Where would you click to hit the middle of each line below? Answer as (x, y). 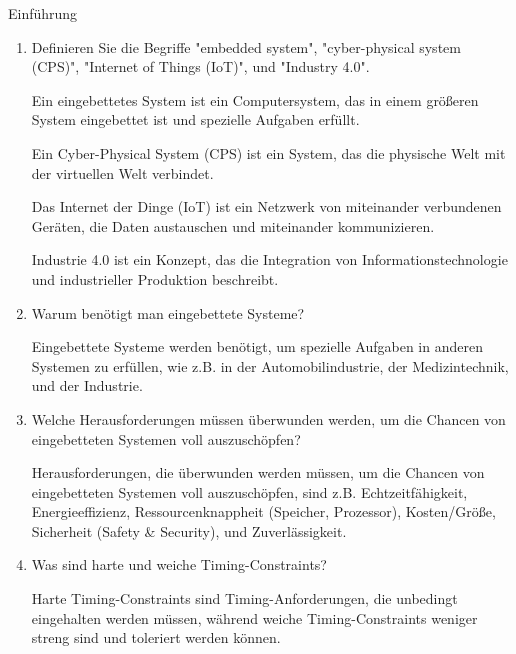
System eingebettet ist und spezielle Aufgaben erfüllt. (195, 119)
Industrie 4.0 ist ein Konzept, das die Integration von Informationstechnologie (269, 259)
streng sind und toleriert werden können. (156, 637)
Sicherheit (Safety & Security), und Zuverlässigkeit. (189, 530)
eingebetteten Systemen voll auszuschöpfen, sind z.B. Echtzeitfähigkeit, (249, 491)
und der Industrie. (87, 385)
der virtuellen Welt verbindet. (122, 172)
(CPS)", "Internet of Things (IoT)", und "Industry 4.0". (200, 66)
